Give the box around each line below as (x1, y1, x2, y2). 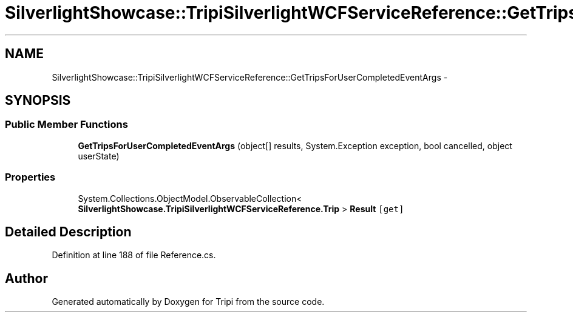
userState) (78, 150, 120, 161)
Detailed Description (5, 224, 132, 239)
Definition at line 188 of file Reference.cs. (52, 250, 216, 261)
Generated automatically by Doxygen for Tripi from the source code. (52, 296, 325, 307)
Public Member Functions (5, 118, 128, 131)
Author (5, 270, 48, 286)
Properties (5, 171, 56, 184)
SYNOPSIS (5, 93, 71, 108)
